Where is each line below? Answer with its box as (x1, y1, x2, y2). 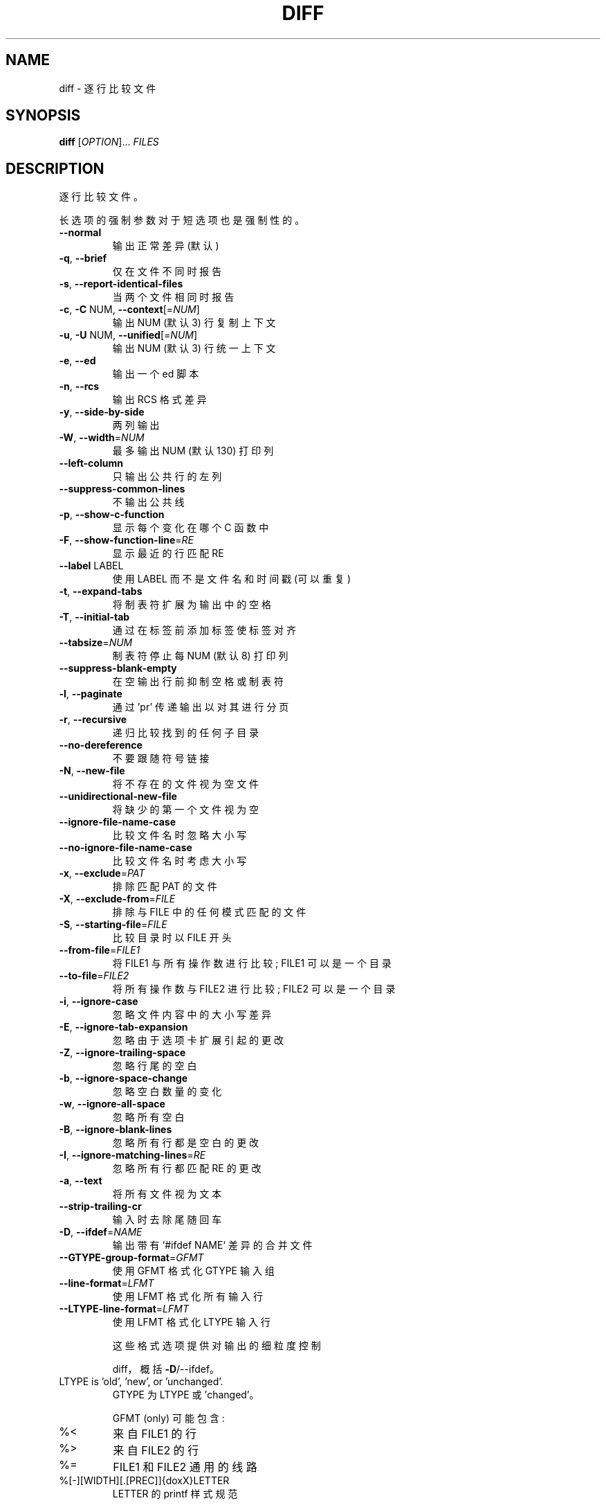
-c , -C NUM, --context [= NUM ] (59, 303, 200, 316)
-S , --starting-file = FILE (59, 918, 167, 931)
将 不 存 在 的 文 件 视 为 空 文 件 (112, 778, 259, 790)
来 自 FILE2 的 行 (113, 1443, 199, 1458)
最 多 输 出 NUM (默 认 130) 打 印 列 (112, 445, 274, 457)
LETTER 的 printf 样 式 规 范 (112, 1488, 238, 1500)
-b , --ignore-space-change (59, 1072, 188, 1085)
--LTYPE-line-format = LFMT (59, 1303, 189, 1315)
